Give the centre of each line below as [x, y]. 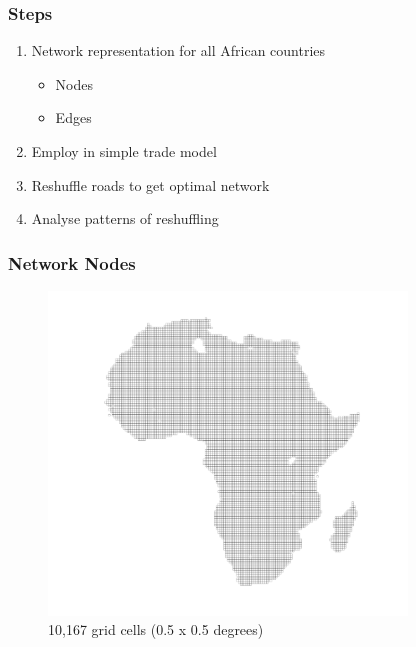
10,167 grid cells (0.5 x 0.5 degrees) [156, 629]
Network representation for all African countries [178, 50]
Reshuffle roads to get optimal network [150, 184]
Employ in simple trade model [124, 151]
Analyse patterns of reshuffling [125, 218]
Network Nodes [72, 262]
